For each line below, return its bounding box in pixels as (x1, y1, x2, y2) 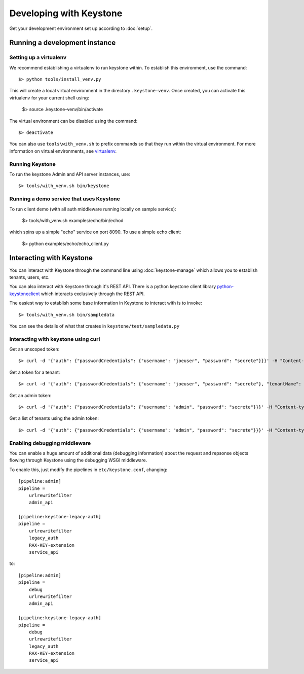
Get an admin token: (9, 392, 52, 398)
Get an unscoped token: (9, 346, 60, 352)
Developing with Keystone (9, 8, 123, 19)
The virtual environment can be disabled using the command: (9, 118, 138, 124)
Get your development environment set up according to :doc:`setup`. (9, 25, 153, 31)
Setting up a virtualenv (9, 54, 67, 61)
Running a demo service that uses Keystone (9, 195, 120, 202)
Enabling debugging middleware (9, 439, 91, 446)
